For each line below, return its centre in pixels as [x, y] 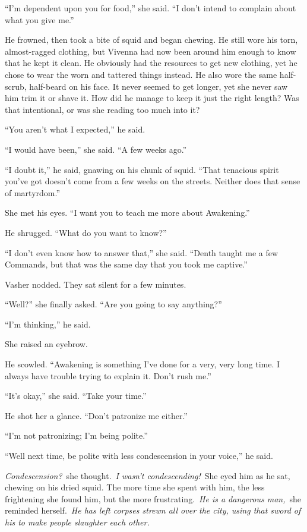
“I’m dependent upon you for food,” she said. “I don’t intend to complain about [151, 8]
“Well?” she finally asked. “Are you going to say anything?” [113, 304]
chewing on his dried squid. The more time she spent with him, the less [135, 487]
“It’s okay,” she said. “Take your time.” [76, 396]
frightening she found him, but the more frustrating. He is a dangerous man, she [153, 498]
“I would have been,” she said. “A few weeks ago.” [96, 149]
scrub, [16, 86]
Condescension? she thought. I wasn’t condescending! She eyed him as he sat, [148, 475]
